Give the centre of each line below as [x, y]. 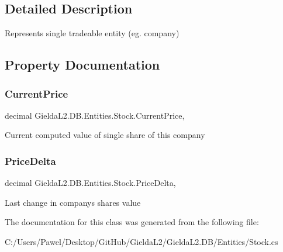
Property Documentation [82, 65]
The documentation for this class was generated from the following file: [132, 222]
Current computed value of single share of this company [105, 135]
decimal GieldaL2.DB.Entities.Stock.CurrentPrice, [95, 115]
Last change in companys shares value [73, 202]
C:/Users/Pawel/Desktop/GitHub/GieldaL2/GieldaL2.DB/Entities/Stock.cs [141, 241]
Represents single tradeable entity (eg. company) [92, 33]
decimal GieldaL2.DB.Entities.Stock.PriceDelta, [90, 183]
